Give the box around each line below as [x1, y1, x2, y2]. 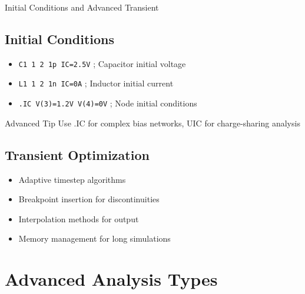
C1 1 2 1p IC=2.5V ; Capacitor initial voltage [18, 57, 186, 69]
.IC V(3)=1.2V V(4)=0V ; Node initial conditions [18, 97, 197, 109]
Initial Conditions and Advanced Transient [5, 1, 159, 13]
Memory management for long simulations [18, 232, 171, 245]
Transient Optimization [5, 145, 150, 163]
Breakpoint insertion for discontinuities [18, 193, 160, 205]
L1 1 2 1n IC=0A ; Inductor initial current [18, 77, 174, 89]
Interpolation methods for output [18, 212, 139, 225]
